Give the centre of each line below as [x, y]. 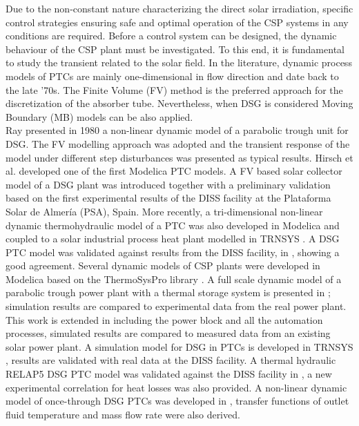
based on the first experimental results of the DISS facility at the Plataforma [168, 198]
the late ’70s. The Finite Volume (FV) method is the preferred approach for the [174, 89]
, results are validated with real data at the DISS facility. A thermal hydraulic [171, 360]
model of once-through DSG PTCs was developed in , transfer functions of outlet [177, 401]
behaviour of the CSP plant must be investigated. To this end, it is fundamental [175, 49]
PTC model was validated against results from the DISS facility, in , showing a [173, 252]
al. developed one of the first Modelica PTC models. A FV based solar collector [174, 171]
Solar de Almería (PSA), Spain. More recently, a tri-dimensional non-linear [164, 211]
